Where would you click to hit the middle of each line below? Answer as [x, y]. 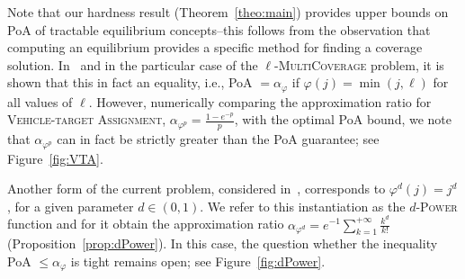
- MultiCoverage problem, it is [359, 64]
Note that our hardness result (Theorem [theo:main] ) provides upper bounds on [228, 12]
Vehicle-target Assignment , [87, 119]
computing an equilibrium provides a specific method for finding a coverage [215, 47]
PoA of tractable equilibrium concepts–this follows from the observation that [219, 29]
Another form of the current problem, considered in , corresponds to [197, 189]
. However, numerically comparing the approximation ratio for [260, 101]
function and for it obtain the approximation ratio [146, 224]
